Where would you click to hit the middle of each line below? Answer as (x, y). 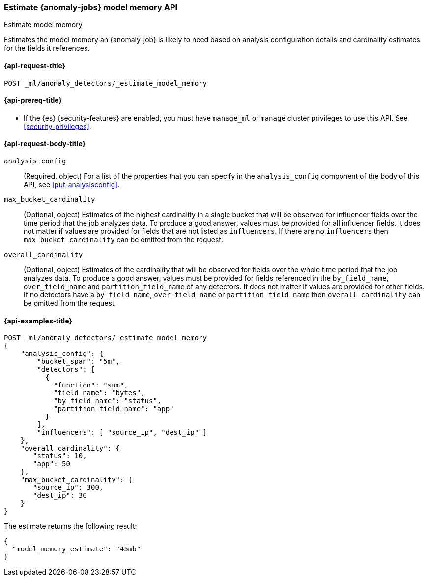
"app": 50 (52, 464)
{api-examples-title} (38, 321)
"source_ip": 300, (68, 488)
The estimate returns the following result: (71, 526)
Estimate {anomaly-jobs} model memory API (91, 7)
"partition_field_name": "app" (114, 409)
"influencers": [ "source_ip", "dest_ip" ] (122, 433)
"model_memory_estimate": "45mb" (76, 549)
